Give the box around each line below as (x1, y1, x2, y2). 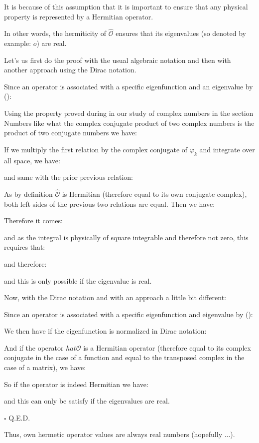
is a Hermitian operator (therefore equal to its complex (83, 342, 251, 353)
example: (4, 38, 31, 48)
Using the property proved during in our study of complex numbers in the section (4, 107, 254, 118)
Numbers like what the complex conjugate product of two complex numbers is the (4, 117, 255, 128)
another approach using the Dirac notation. (4, 64, 136, 75)
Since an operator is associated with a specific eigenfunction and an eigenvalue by (4, 81, 253, 91)
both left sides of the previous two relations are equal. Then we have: (4, 198, 215, 209)
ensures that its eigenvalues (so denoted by (116, 28, 247, 38)
